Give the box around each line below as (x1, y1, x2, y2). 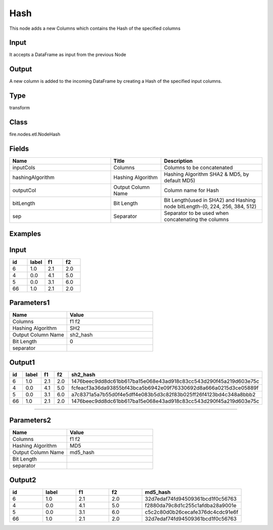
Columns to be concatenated (164, 164, 233, 171)
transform (9, 105, 30, 111)
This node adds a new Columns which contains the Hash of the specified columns (9, 25, 180, 31)
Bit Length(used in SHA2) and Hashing (164, 197, 256, 204)
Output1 (9, 358, 35, 367)
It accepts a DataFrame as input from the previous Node (9, 52, 126, 58)
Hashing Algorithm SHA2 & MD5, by (164, 171, 250, 178)
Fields (9, 144, 29, 153)
